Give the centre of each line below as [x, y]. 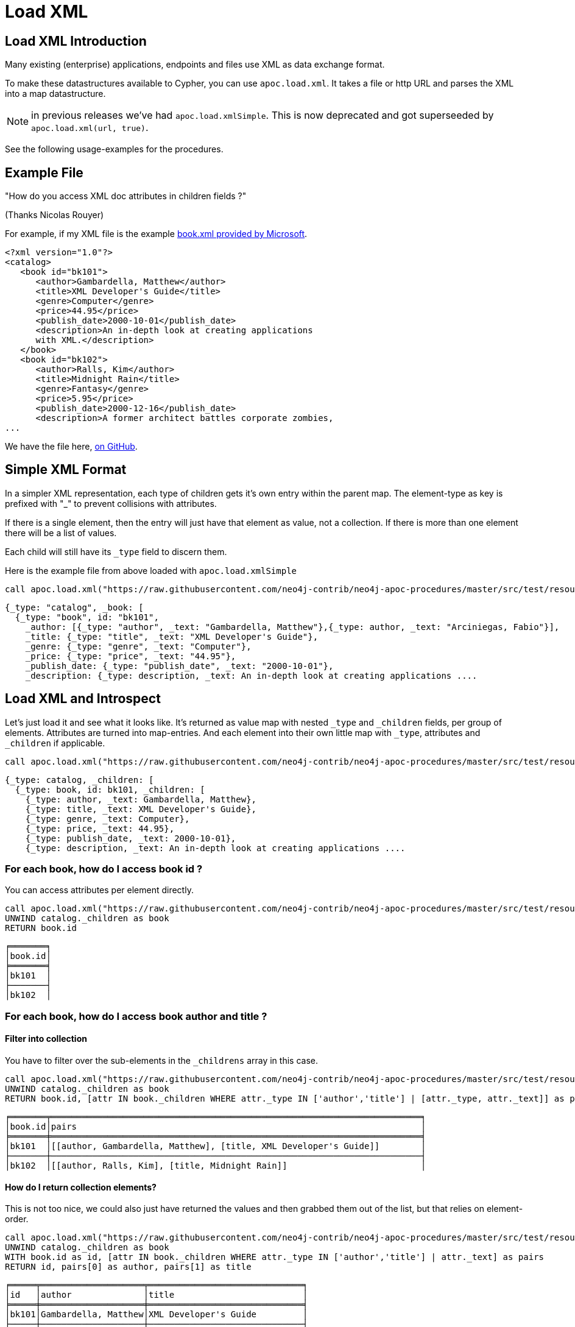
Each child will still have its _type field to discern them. [116, 551]
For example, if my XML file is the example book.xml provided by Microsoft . [156, 234]
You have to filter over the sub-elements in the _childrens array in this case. [161, 1061]
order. [17, 1219]
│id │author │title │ [157, 1295]
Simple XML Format [66, 470]
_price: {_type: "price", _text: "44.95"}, [131, 656]
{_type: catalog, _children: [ [79, 780]
